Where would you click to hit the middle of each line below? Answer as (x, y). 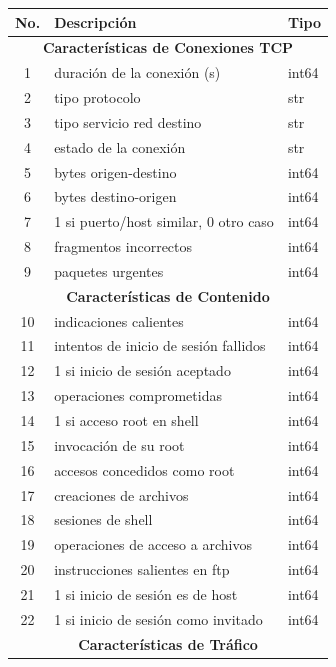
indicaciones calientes (119, 320)
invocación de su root (119, 444)
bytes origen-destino (115, 171)
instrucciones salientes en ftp (142, 569)
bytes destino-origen (115, 196)
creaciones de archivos (121, 494)
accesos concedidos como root (144, 469)
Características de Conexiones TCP (168, 47)
